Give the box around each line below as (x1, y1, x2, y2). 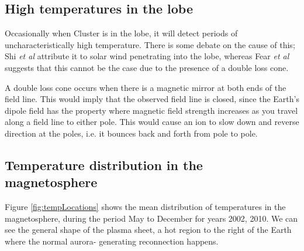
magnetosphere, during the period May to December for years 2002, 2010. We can (5, 212, 298, 224)
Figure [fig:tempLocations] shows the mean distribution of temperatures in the (5, 201, 286, 213)
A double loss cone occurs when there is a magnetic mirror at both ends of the (5, 81, 286, 93)
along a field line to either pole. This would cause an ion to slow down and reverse (5, 116, 299, 128)
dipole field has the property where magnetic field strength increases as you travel (5, 104, 298, 116)
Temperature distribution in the (5, 155, 203, 174)
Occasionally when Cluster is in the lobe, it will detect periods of (5, 27, 238, 39)
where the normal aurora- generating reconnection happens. (5, 235, 219, 247)
